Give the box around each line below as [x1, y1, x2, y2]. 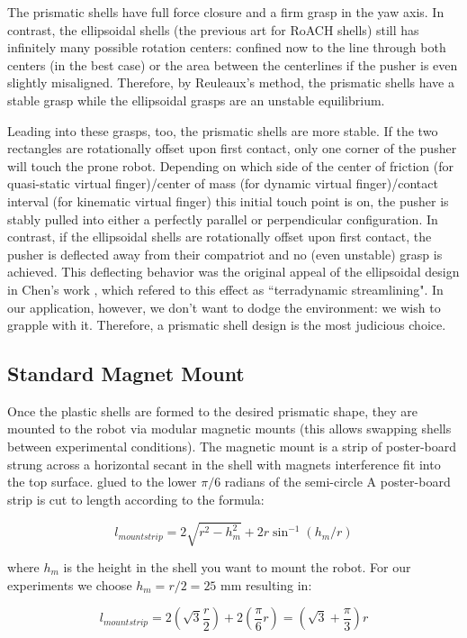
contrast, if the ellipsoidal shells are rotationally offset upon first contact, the [7, 227, 432, 246]
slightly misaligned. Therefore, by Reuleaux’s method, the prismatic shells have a [7, 73, 454, 92]
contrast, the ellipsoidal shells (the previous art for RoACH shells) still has [7, 20, 419, 39]
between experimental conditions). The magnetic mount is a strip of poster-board [7, 437, 457, 456]
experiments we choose [7, 575, 132, 594]
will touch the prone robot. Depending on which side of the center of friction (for [7, 156, 454, 175]
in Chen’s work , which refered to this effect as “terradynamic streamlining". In [7, 279, 444, 298]
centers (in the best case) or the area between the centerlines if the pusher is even [7, 55, 458, 74]
